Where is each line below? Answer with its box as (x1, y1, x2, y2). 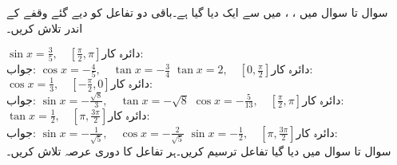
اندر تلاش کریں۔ (6, 19, 83, 36)
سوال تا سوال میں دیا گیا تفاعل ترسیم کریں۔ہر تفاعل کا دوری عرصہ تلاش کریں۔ (6, 143, 391, 159)
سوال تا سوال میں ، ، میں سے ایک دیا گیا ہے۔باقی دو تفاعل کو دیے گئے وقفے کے (6, 4, 388, 20)
